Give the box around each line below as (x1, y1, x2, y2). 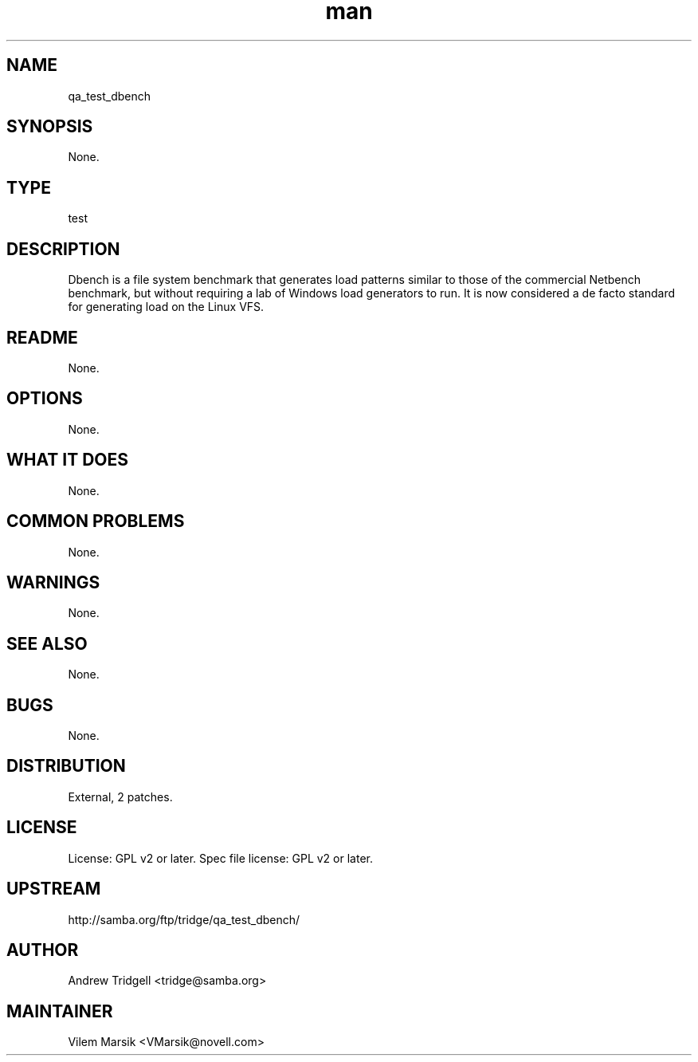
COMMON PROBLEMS (6, 511, 185, 532)
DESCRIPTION (6, 238, 120, 259)
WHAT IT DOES (6, 450, 129, 470)
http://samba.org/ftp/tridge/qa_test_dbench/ (68, 912, 300, 926)
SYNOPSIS (6, 116, 93, 137)
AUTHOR (6, 939, 79, 960)
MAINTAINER (6, 1001, 113, 1021)
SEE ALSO (6, 633, 88, 654)
